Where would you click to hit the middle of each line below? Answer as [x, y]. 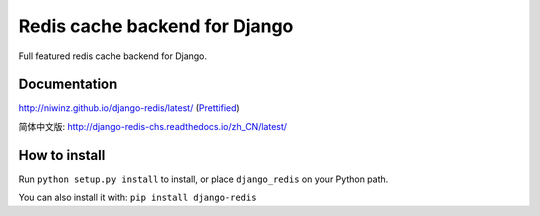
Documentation [68, 84]
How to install [62, 155]
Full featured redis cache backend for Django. [113, 56]
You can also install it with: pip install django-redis [137, 197]
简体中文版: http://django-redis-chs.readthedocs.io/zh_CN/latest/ [153, 126]
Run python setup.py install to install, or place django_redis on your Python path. [203, 179]
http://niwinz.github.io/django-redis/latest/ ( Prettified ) [129, 108]
